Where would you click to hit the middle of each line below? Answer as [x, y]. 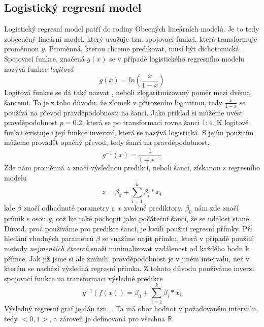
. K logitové [230, 122]
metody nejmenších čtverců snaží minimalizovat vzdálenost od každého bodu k [127, 248]
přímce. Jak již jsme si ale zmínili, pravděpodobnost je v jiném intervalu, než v [127, 258]
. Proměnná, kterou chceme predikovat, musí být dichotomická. [143, 49]
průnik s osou [25, 218]
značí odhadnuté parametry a [69, 208]
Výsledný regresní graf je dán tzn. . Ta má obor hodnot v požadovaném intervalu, [131, 308]
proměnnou [22, 49]
